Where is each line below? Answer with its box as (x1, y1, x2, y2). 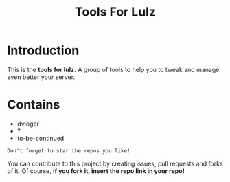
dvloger (16, 120, 40, 128)
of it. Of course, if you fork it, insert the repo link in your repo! (7, 166, 185, 175)
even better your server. (7, 73, 76, 81)
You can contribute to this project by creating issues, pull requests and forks (7, 159, 223, 168)
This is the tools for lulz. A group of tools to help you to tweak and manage (7, 65, 220, 73)
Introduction (7, 43, 80, 58)
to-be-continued (16, 134, 65, 142)
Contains (7, 97, 60, 113)
